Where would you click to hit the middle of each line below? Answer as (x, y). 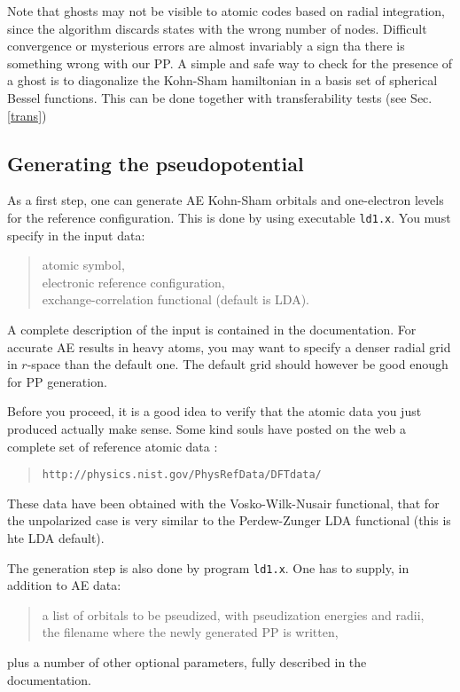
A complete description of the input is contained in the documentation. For (212, 329)
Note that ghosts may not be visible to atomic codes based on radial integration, (226, 11)
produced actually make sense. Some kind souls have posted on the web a (207, 428)
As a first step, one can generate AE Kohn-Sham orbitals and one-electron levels (226, 200)
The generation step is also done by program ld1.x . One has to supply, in (208, 567)
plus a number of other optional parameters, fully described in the (187, 662)
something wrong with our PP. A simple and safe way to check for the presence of (230, 63)
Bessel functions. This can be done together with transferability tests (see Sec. (220, 97)
